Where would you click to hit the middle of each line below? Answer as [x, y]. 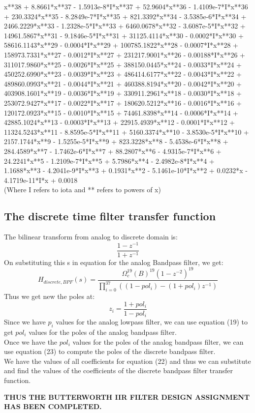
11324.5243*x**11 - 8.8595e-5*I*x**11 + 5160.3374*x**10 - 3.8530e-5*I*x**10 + [127, 132]
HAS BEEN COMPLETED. [53, 406]
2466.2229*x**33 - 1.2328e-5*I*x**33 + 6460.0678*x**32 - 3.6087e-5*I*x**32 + [125, 26]
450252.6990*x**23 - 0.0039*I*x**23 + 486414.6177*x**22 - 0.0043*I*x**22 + [123, 74]
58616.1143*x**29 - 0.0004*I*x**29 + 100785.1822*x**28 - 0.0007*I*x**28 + [121, 45]
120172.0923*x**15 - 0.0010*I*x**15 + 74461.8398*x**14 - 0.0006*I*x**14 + [121, 112]
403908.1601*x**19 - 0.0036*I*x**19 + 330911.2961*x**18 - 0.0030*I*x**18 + [123, 93]
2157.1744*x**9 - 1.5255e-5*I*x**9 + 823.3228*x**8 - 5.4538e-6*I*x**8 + [116, 141]
